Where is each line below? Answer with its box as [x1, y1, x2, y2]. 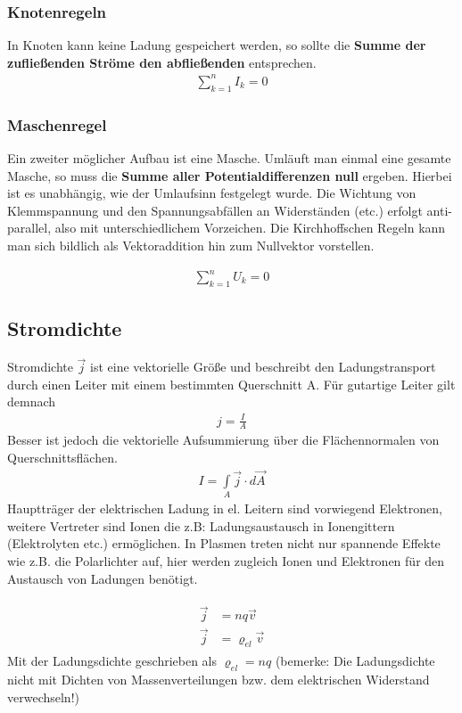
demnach [7, 392, 56, 411]
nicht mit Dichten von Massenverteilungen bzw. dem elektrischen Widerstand [7, 670, 430, 689]
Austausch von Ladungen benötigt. [7, 569, 198, 587]
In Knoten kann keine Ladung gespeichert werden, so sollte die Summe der [7, 36, 426, 54]
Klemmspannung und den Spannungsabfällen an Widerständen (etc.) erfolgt [7, 201, 423, 219]
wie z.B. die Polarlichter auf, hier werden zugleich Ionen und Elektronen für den [7, 551, 445, 570]
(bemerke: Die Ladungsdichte [275, 652, 435, 670]
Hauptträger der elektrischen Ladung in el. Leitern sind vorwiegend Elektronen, [7, 499, 442, 518]
